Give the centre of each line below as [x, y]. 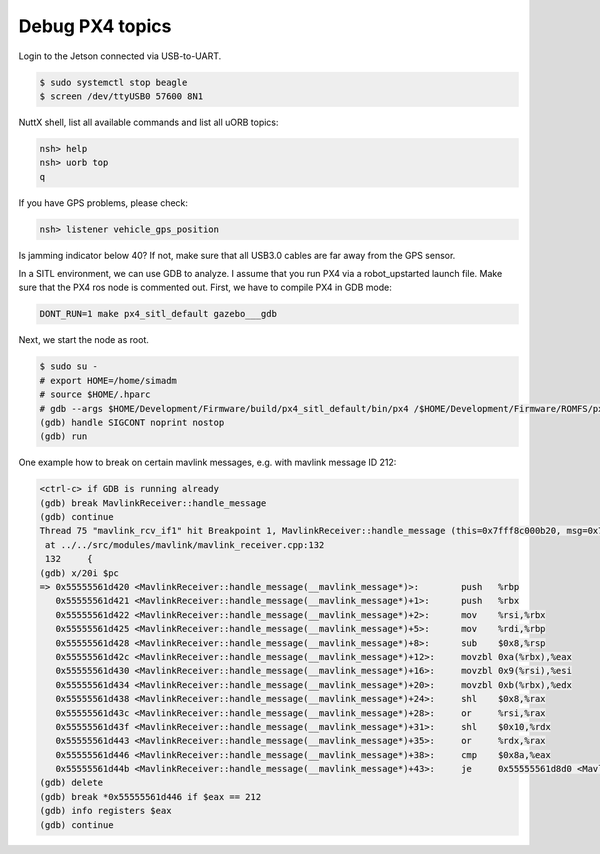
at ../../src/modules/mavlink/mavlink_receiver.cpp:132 [185, 544]
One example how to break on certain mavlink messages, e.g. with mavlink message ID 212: [207, 462]
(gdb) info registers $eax [105, 811]
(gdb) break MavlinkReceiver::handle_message [153, 503]
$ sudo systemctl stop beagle [113, 82]
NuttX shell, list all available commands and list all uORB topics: [148, 122]
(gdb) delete [71, 783]
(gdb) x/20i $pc [79, 573]
